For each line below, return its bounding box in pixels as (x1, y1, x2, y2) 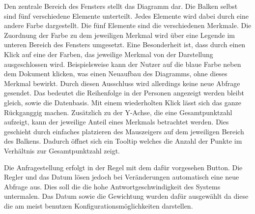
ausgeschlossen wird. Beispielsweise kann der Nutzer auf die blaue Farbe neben (4, 59, 241, 69)
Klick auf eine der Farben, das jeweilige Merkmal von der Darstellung (4, 49, 213, 59)
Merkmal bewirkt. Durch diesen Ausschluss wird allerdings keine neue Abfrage (4, 78, 240, 88)
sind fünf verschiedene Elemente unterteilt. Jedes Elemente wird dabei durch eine (4, 10, 249, 21)
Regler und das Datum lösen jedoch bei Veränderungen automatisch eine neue (4, 172, 239, 182)
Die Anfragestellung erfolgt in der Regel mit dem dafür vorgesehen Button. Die (4, 162, 243, 172)
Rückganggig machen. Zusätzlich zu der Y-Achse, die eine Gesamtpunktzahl (4, 107, 232, 117)
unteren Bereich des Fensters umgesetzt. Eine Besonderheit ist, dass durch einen (4, 39, 246, 50)
